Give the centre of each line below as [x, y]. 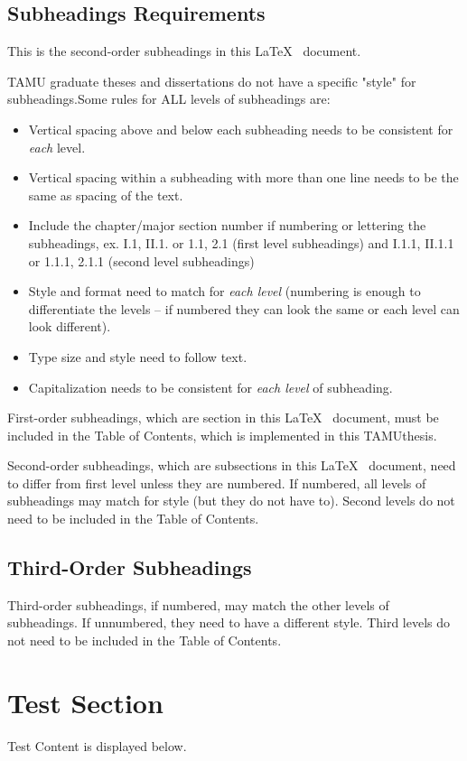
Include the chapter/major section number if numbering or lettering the [227, 225]
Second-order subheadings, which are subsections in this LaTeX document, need [232, 465]
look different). [70, 326]
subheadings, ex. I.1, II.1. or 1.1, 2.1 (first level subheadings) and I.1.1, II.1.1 [241, 242]
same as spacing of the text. [106, 195]
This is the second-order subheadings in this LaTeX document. [184, 51]
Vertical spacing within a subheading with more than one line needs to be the [243, 177]
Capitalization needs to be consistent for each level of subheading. [210, 387]
